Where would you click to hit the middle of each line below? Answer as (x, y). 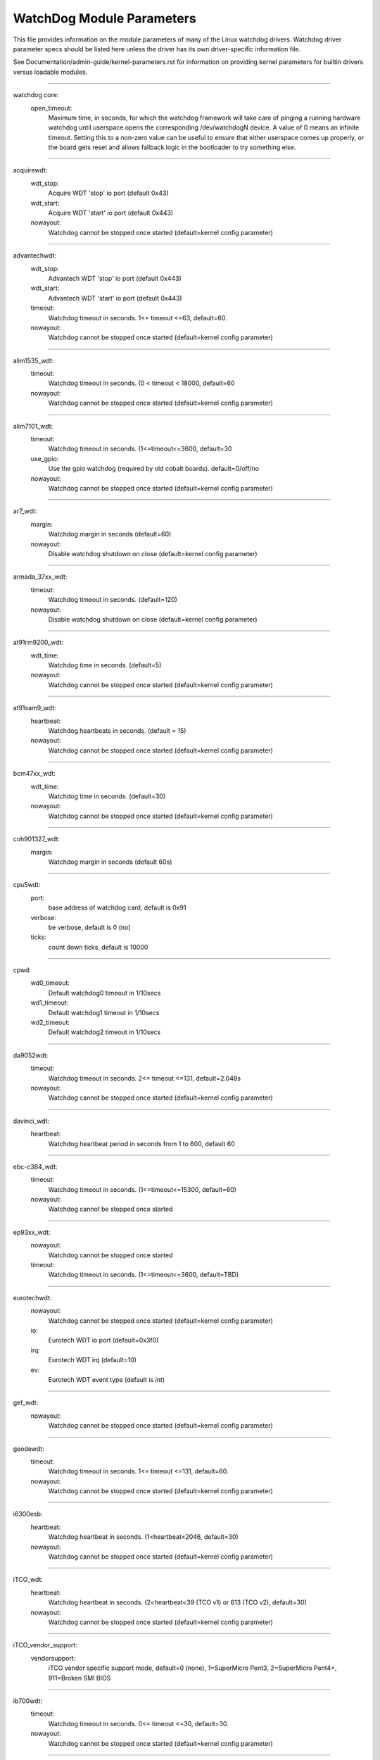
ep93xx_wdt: (32, 1232)
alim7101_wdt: (33, 426)
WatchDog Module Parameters (104, 18)
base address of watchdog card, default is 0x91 (117, 907)
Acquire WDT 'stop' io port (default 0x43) (108, 193)
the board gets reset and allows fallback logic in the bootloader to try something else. (172, 147)
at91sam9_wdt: (34, 708)
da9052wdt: (31, 1055)
